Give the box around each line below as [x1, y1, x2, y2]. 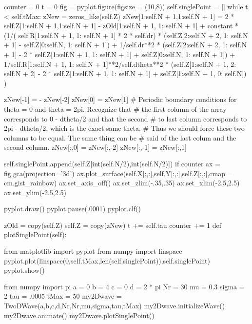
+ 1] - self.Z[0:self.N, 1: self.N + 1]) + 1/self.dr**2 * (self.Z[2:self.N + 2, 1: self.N [4, 40, 247, 50]
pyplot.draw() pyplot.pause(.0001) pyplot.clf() [4, 203, 141, 214]
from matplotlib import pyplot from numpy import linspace [4, 246, 182, 256]
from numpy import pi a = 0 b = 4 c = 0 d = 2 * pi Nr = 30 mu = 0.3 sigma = [4, 281, 245, 291]
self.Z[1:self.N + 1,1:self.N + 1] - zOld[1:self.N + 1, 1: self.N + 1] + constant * [4, 20, 239, 31]
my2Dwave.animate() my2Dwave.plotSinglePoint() [4, 310, 155, 320]
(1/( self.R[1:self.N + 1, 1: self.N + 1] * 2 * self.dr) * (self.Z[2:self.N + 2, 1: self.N [4, 30, 248, 40]
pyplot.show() [4, 265, 45, 275]
